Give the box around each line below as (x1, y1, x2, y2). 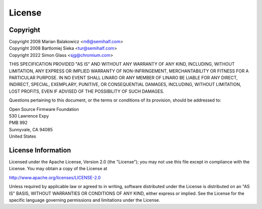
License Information (9, 146, 71, 154)
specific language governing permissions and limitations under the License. (9, 197, 160, 203)
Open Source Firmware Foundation (9, 106, 80, 112)
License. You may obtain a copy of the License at (9, 166, 108, 172)
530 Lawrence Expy (9, 113, 49, 119)
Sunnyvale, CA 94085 (9, 126, 53, 132)
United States (9, 134, 36, 139)
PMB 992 (9, 120, 28, 126)
